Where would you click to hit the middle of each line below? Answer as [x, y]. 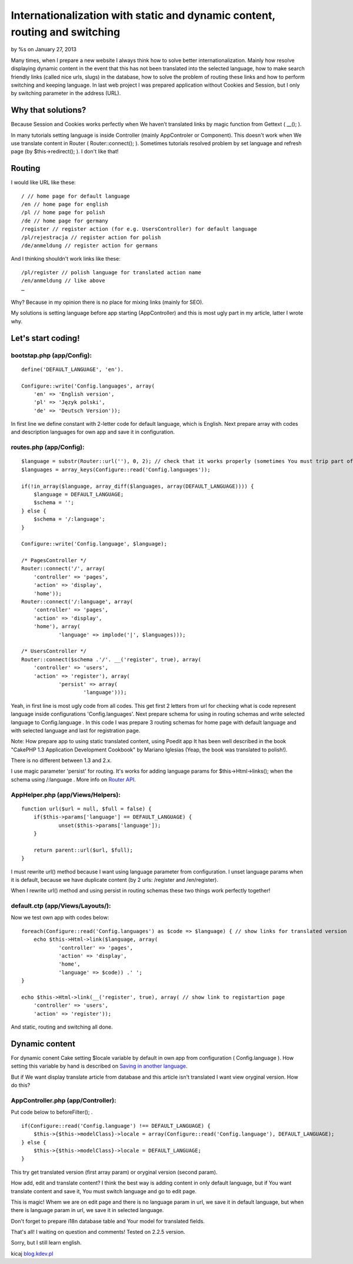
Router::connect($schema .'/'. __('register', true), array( [111, 659]
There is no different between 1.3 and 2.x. [61, 760]
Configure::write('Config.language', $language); [94, 544]
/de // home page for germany [65, 221]
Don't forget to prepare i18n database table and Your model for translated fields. [108, 1221]
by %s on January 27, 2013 [44, 50]
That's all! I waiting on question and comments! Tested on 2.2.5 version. [98, 1232]
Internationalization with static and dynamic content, [143, 15]
